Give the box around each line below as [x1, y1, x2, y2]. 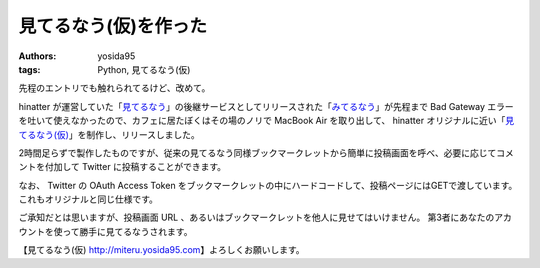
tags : [18, 63, 41, 75]
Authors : [18, 50, 57, 62]
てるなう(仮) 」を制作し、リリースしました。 [18, 128, 200, 140]
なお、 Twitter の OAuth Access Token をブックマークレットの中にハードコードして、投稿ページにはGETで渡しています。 [18, 179, 518, 191]
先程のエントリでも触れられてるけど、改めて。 [18, 82, 211, 94]
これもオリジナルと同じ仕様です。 [18, 193, 159, 205]
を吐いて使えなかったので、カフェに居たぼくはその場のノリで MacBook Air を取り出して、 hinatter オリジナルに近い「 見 [18, 115, 515, 127]
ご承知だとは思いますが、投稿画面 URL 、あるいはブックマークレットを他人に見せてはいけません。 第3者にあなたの [18, 211, 495, 224]
